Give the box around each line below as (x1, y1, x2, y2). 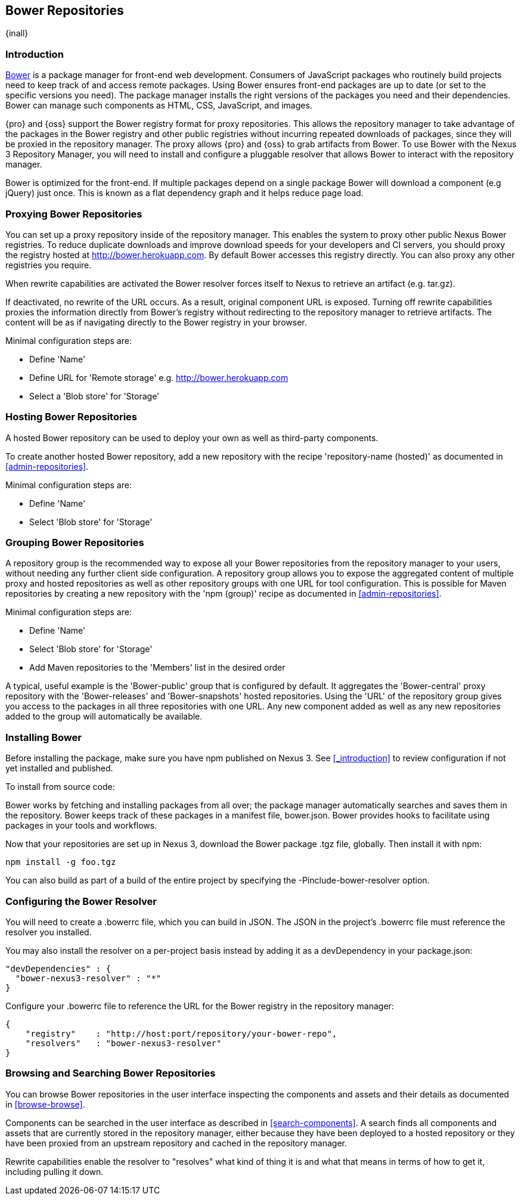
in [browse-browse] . (5, 1099, 85, 1109)
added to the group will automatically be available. (5, 711, 203, 722)
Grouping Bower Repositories (5, 537, 144, 549)
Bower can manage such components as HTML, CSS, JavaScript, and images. (5, 100, 312, 111)
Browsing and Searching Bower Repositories (5, 1067, 216, 1080)
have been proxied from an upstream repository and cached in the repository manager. (5, 1137, 347, 1148)
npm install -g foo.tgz (5, 857, 116, 867)
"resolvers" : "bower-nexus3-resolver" (25, 1038, 222, 1048)
